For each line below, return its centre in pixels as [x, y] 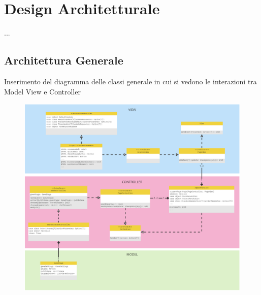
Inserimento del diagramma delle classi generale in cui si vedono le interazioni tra [130, 81]
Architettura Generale [64, 60]
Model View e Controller [42, 91]
